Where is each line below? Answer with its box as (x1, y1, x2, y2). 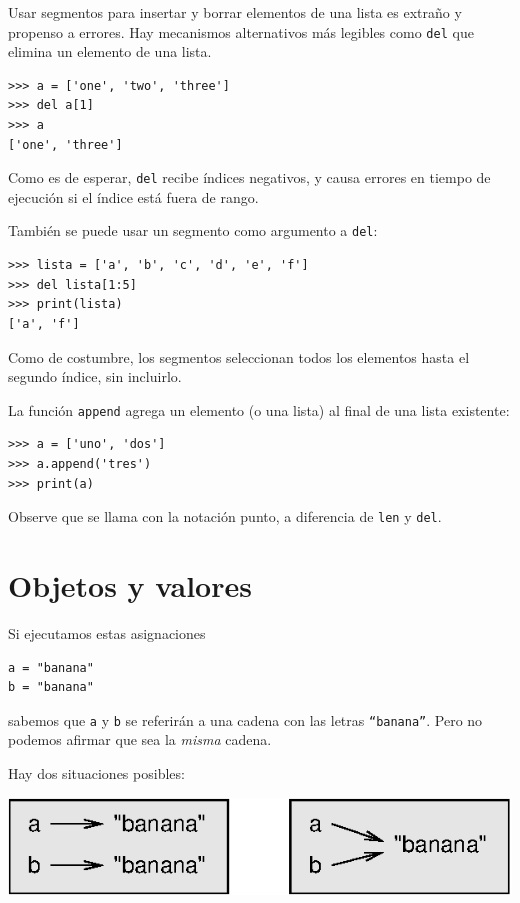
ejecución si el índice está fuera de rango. (8, 186, 259, 207)
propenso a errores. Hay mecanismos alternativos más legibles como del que (8, 21, 474, 42)
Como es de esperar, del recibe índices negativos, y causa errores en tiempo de (8, 167, 491, 188)
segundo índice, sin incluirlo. (8, 366, 182, 387)
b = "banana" (8, 680, 94, 695)
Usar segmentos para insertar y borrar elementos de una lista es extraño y (8, 2, 462, 22)
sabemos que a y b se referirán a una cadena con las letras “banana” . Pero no (8, 709, 483, 730)
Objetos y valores (8, 564, 252, 605)
